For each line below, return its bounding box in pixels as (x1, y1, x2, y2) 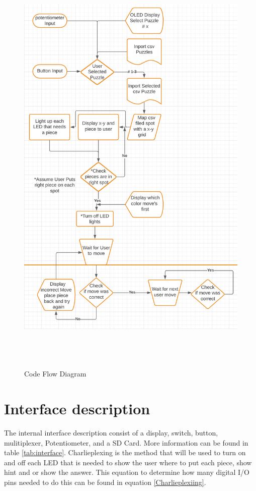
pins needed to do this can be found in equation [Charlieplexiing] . (4, 476, 206, 487)
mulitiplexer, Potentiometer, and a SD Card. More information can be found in (4, 437, 248, 448)
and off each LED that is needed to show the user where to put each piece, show (4, 457, 252, 467)
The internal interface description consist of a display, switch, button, (4, 427, 218, 438)
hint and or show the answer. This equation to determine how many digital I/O (4, 467, 250, 477)
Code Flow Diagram (24, 368, 87, 379)
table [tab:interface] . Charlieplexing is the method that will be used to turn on (4, 447, 246, 458)
